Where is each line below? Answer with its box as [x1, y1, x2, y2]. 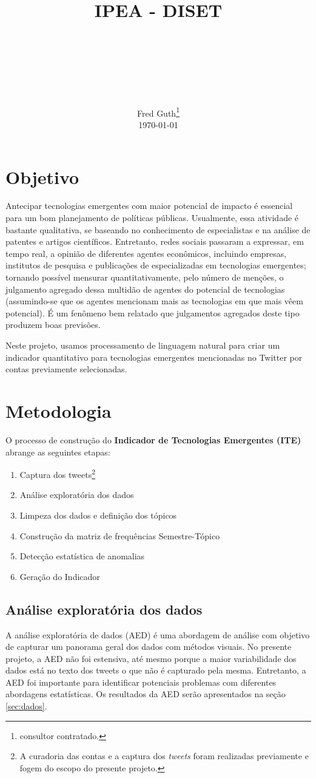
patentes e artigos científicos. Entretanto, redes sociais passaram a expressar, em [5, 235, 304, 248]
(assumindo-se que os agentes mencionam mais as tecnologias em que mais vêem [5, 295, 303, 307]
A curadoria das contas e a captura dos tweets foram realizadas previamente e [19, 749, 309, 762]
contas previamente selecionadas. [5, 363, 127, 375]
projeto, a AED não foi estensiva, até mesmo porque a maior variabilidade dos [5, 652, 297, 664]
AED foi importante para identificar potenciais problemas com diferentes [5, 675, 277, 688]
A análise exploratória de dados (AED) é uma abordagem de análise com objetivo [5, 628, 310, 641]
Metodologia [5, 398, 112, 423]
